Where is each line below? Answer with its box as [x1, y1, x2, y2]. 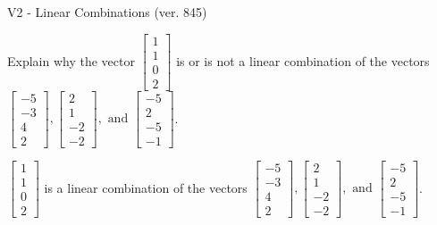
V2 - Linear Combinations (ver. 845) [7, 3, 207, 21]
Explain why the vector [7, 51, 135, 70]
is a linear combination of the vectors [44, 178, 248, 196]
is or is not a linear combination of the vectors [176, 51, 430, 70]
